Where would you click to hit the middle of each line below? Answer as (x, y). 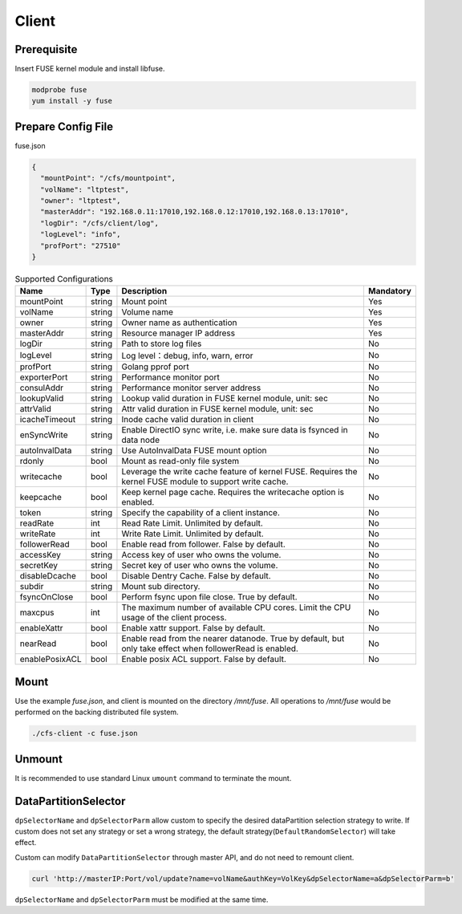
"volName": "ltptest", (85, 189)
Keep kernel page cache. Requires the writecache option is (233, 492)
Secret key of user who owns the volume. (200, 566)
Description (144, 291)
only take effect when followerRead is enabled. (210, 648)
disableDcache (48, 576)
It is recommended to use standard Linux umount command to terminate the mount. (153, 778)
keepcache (41, 498)
